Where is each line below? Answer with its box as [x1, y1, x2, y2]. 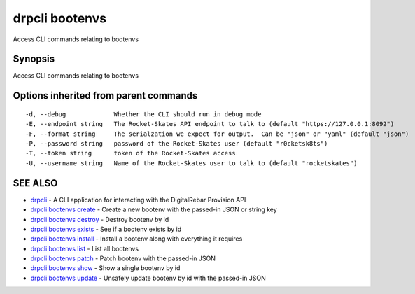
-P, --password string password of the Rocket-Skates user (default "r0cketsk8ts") [25, 140, 328, 148]
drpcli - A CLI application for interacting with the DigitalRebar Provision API [30, 195, 246, 204]
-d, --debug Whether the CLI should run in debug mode [25, 110, 262, 118]
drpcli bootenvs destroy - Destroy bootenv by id [30, 215, 169, 223]
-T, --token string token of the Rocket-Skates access [25, 149, 236, 157]
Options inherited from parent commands [13, 90, 198, 101]
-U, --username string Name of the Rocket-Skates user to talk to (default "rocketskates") [25, 159, 358, 167]
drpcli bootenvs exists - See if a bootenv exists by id [30, 225, 182, 233]
